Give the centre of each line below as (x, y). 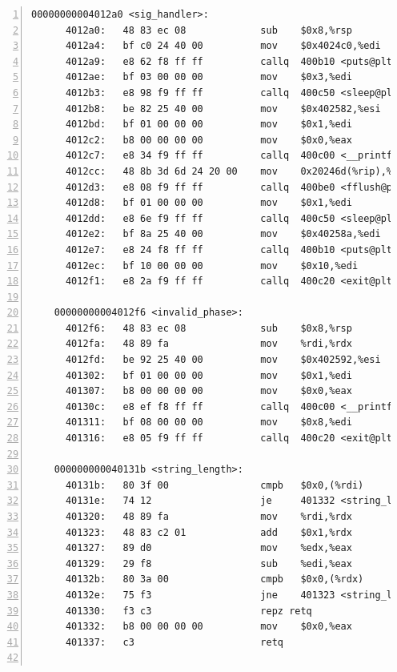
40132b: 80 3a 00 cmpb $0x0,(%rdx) (215, 579)
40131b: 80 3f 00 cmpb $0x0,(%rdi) (215, 485)
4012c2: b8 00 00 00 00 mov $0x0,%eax (209, 140)
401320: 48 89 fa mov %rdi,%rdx (209, 517)
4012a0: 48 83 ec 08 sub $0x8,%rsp (209, 30)
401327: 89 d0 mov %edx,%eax (209, 548)
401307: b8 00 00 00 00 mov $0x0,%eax (209, 391)
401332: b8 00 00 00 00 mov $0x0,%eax (209, 627)
